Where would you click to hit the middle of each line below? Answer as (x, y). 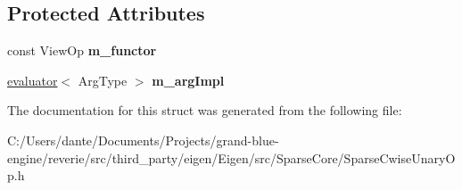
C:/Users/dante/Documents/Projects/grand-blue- (143, 140)
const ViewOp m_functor (82, 50)
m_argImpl (188, 80)
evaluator (33, 80)
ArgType (103, 80)
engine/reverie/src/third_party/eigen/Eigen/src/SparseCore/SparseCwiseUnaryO (231, 157)
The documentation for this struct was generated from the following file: (205, 110)
